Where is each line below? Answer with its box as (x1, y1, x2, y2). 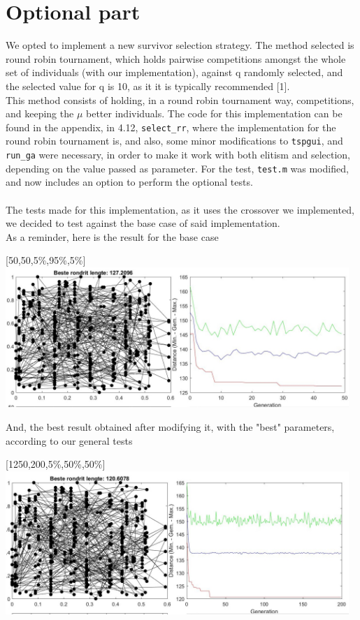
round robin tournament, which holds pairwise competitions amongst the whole (6, 51, 346, 66)
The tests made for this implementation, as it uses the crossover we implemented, (6, 202, 354, 216)
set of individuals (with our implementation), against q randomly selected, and (6, 65, 343, 80)
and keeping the (6, 106, 74, 121)
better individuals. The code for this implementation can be (86, 106, 343, 121)
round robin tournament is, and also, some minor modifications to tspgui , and (6, 133, 343, 148)
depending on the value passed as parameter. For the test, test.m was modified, (6, 161, 349, 175)
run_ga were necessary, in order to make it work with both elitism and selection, (6, 147, 350, 161)
